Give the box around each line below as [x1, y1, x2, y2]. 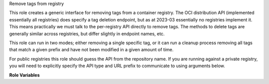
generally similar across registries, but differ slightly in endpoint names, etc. [9, 30, 165, 37]
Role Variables [9, 72, 40, 78]
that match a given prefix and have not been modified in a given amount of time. [9, 47, 174, 53]
